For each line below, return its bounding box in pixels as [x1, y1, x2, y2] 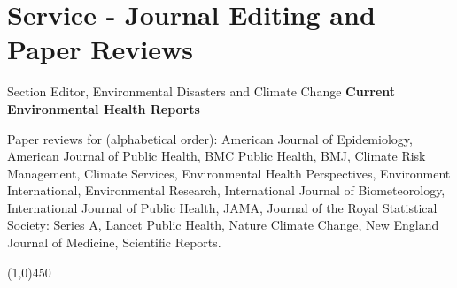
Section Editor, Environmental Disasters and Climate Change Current [7, 82, 396, 101]
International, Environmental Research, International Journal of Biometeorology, [7, 181, 445, 200]
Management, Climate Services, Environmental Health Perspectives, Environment [7, 163, 451, 182]
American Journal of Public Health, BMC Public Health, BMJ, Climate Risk [7, 147, 426, 165]
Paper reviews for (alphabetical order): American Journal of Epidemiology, [7, 129, 413, 148]
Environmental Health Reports [7, 99, 200, 117]
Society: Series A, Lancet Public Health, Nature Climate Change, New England [7, 216, 439, 234]
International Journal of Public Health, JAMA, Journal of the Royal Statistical [7, 198, 438, 216]
